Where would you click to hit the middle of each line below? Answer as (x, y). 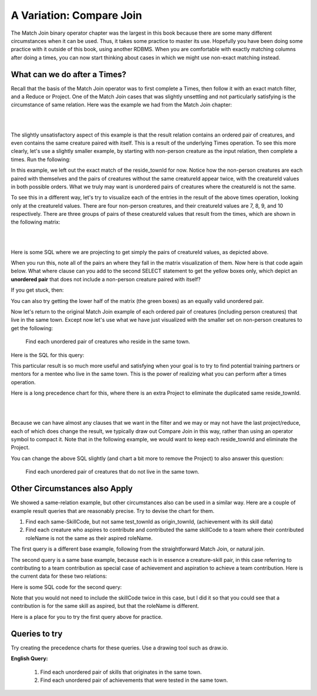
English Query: (29, 658)
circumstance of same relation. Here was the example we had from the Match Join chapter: (121, 105)
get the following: (32, 328)
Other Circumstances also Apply (72, 489)
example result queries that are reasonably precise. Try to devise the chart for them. (113, 511)
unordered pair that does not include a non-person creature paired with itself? (106, 279)
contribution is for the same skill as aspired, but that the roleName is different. (105, 606)
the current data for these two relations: (59, 576)
